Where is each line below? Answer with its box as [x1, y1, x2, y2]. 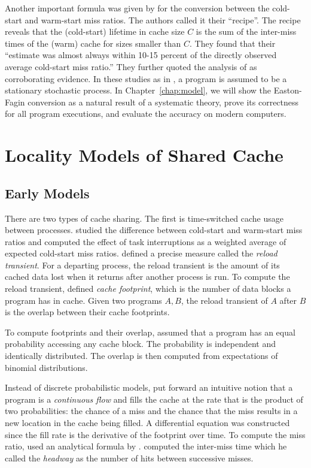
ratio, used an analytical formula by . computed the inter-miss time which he [5, 440, 287, 452]
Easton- [273, 84, 302, 96]
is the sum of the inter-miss [196, 25, 297, 38]
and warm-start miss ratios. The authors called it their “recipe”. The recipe [25, 13, 301, 26]
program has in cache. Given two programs [5, 294, 162, 306]
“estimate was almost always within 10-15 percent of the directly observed [5, 49, 277, 61]
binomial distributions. [5, 361, 88, 373]
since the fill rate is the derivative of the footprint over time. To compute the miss [5, 428, 306, 440]
